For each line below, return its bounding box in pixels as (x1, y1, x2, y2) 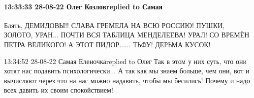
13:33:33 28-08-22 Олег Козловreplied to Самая (4, 1, 163, 11)
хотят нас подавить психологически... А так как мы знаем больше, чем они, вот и (4, 65, 250, 76)
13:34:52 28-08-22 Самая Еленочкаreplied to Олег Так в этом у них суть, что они (4, 56, 247, 66)
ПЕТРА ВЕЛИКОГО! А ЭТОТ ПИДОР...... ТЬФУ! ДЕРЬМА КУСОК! (4, 39, 211, 49)
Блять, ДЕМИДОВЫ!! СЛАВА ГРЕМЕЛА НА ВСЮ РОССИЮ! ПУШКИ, (4, 20, 225, 30)
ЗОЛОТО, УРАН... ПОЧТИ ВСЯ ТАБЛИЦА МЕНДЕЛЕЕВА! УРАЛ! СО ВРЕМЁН (4, 30, 250, 40)
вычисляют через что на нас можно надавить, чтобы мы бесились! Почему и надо (4, 75, 250, 85)
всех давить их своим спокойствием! (4, 85, 113, 95)
